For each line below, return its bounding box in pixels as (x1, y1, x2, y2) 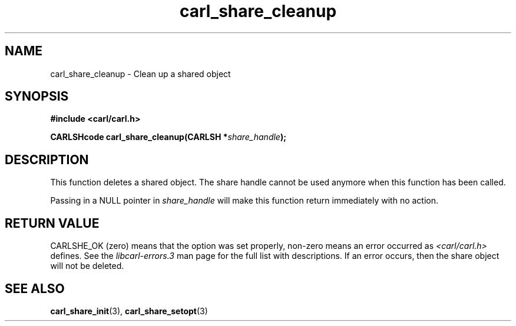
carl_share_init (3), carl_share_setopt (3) (50, 305, 208, 316)
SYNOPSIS (5, 89, 69, 104)
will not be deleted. (50, 261, 124, 271)
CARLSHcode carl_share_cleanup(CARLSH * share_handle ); (50, 132, 286, 142)
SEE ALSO (5, 281, 65, 296)
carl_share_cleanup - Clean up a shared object (50, 68, 231, 79)
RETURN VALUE (5, 215, 100, 231)
